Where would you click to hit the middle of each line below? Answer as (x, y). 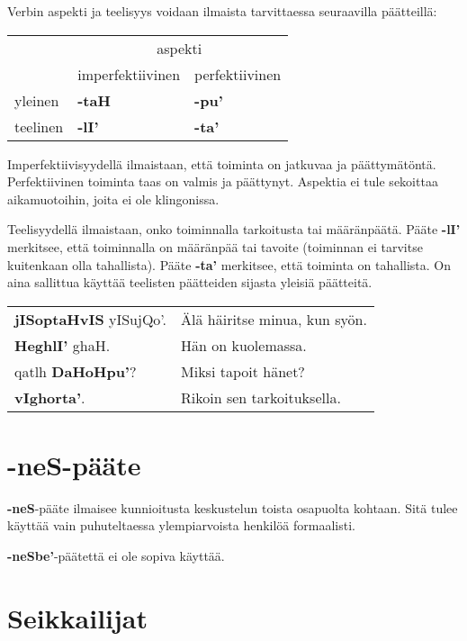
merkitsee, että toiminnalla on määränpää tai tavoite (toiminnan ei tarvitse (215, 246)
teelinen (39, 126)
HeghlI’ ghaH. (63, 345)
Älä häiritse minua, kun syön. (274, 319)
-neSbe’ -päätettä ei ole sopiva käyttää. (116, 556)
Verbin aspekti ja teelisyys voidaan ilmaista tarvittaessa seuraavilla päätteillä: (222, 11)
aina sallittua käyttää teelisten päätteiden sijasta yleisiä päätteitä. (190, 282)
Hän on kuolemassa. (244, 345)
